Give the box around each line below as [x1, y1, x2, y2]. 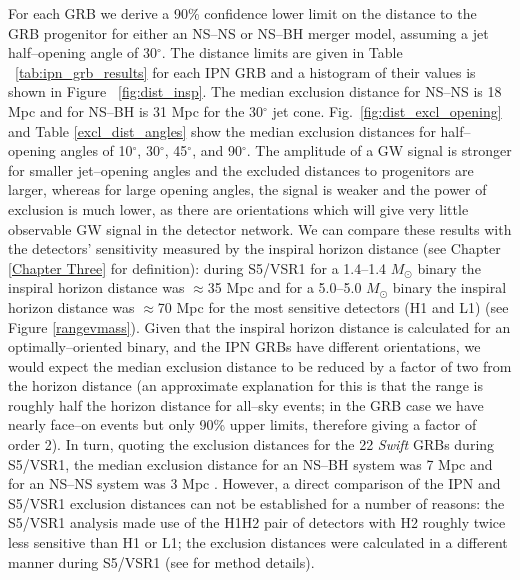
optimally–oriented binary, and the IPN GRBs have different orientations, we [8, 336, 481, 357]
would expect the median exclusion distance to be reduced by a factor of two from [8, 355, 512, 376]
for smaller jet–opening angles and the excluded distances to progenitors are [8, 159, 474, 180]
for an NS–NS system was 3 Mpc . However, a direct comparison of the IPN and [8, 473, 501, 494]
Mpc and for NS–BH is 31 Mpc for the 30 [8, 100, 264, 121]
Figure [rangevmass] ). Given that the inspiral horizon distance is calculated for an [8, 316, 511, 337]
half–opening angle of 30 [8, 42, 157, 63]
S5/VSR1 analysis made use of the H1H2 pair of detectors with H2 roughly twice [8, 512, 506, 533]
